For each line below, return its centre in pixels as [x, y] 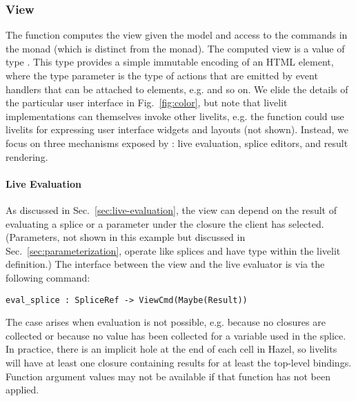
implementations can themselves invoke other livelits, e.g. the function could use [175, 116]
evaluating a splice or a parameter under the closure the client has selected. [165, 223]
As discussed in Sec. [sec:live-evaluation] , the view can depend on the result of [171, 209]
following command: [48, 277]
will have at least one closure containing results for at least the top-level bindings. [179, 362]
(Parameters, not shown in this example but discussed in [126, 237]
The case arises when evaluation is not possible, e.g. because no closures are [166, 322]
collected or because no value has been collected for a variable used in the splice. [176, 335]
